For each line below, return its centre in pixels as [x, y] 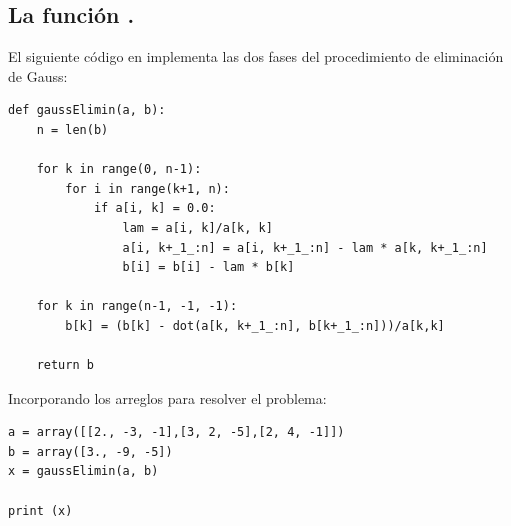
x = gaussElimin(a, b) [83, 471]
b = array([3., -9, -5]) [90, 451]
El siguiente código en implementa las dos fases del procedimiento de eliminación [256, 56]
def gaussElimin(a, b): [87, 110]
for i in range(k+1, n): [147, 188]
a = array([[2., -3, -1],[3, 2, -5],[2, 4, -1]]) [176, 432]
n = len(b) [72, 129]
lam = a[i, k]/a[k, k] [197, 227]
